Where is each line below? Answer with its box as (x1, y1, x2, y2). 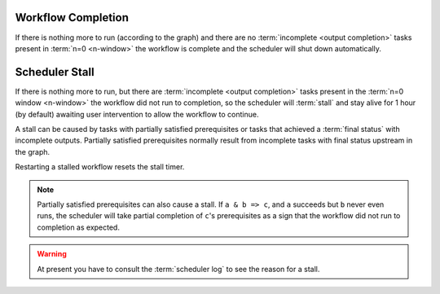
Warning (37, 249, 67, 259)
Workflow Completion (15, 11, 130, 24)
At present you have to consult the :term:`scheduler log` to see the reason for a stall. (37, 264, 320, 274)
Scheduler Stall (15, 65, 95, 79)
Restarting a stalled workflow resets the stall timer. (15, 162, 185, 172)
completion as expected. (37, 222, 120, 232)
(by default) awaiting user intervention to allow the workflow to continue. (15, 109, 259, 119)
